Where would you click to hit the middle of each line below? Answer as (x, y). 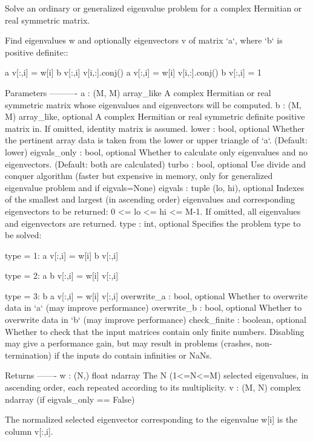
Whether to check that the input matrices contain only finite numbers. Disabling (155, 331)
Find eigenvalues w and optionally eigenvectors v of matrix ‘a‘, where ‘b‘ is (144, 40)
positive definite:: (37, 52)
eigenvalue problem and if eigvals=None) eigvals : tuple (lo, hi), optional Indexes (155, 187)
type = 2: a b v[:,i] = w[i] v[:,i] (62, 275)
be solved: (23, 235)
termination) (28, 355)
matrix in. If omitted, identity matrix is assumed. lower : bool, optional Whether (155, 128)
